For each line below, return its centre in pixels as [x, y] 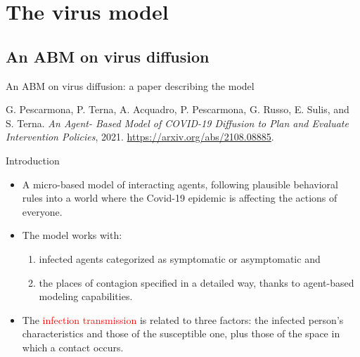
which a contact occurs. [73, 347]
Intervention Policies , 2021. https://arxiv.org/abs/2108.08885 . [140, 137]
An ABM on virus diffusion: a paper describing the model [130, 85]
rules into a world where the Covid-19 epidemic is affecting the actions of [180, 198]
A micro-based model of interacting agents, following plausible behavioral [180, 184]
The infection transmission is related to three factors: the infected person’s [183, 319]
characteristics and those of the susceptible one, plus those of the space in [181, 333]
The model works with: [72, 235]
